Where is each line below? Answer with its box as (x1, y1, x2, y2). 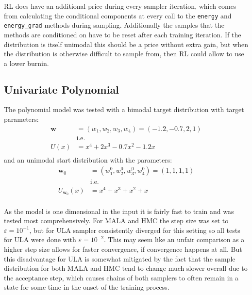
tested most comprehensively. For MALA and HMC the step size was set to (4, 215, 229, 226)
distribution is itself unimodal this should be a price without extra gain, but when (4, 39, 249, 49)
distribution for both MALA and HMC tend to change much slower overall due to (4, 263, 248, 273)
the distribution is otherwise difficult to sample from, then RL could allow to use (4, 49, 244, 59)
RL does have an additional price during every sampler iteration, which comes (4, 1, 236, 11)
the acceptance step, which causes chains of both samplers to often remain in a (4, 272, 239, 282)
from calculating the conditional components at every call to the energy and (4, 10, 232, 20)
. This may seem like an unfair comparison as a (103, 234, 245, 245)
